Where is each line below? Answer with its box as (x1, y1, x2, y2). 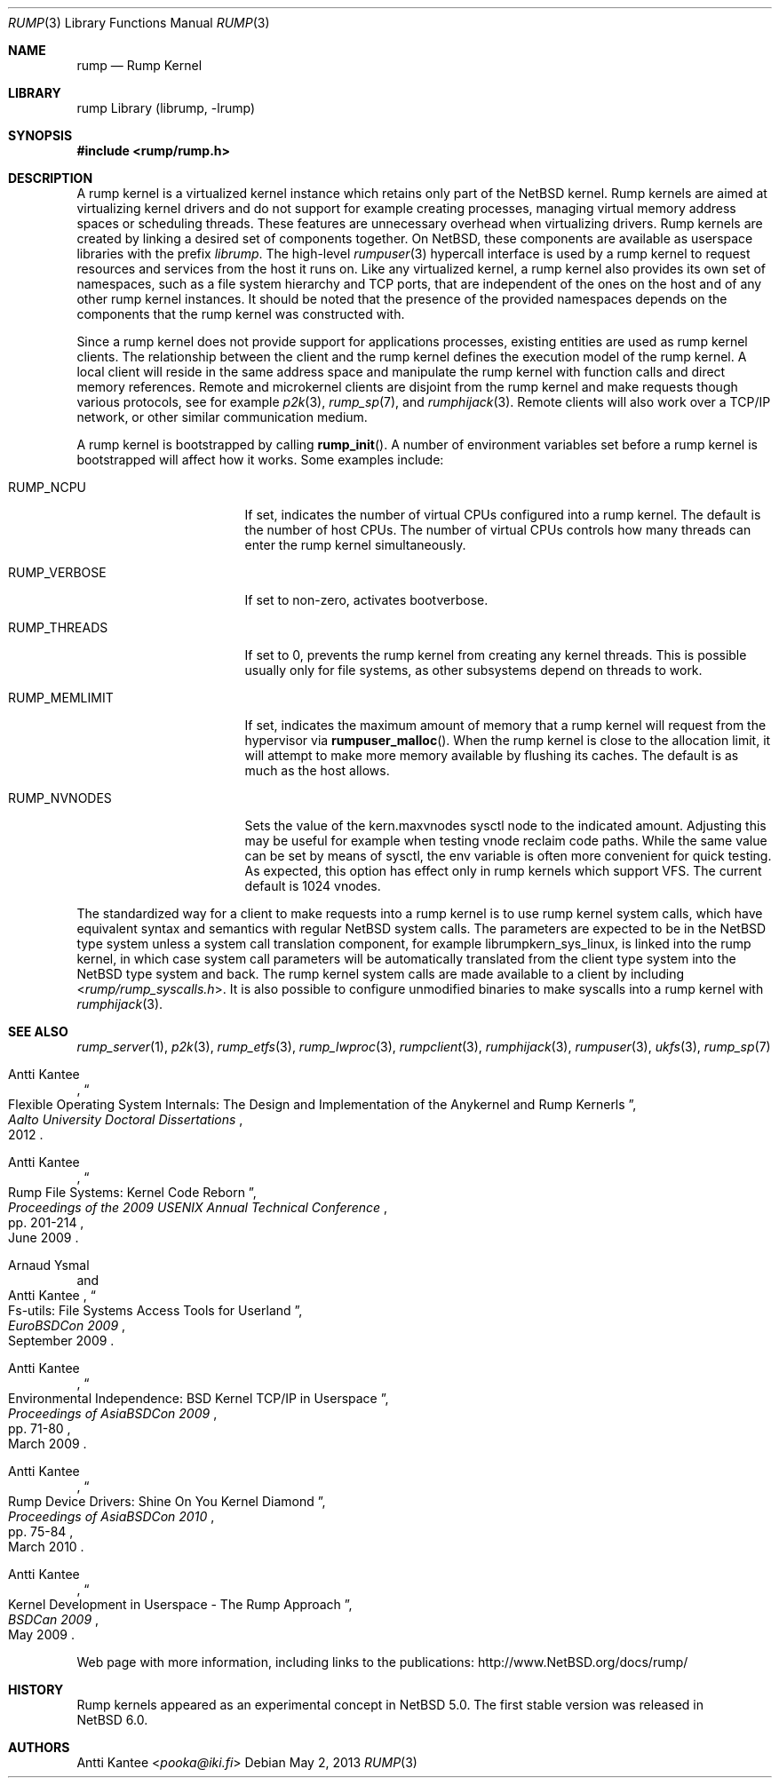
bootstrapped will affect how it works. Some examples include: (76, 452, 444, 467)
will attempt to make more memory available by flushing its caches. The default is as (244, 748, 739, 763)
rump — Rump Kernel (76, 58, 203, 73)
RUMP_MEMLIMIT (8, 690, 114, 705)
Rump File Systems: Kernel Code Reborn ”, (8, 1185, 257, 1200)
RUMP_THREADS (8, 620, 108, 635)
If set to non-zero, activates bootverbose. (244, 592, 489, 607)
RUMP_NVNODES (8, 790, 112, 805)
